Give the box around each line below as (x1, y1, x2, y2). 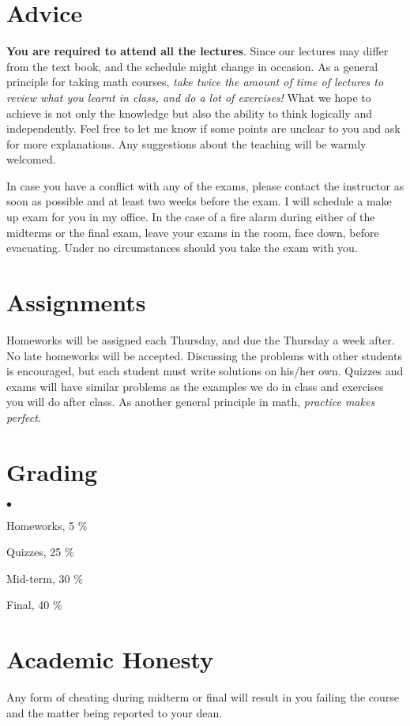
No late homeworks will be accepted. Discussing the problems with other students (6, 347, 402, 363)
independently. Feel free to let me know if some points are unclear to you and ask (6, 120, 401, 137)
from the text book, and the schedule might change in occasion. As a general (6, 58, 378, 74)
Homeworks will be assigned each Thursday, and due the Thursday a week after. (6, 331, 395, 348)
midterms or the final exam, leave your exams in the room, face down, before (6, 224, 379, 240)
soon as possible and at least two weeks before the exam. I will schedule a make (6, 193, 392, 209)
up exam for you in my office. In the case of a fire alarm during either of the (6, 209, 375, 225)
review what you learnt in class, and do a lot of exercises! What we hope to (6, 88, 371, 105)
